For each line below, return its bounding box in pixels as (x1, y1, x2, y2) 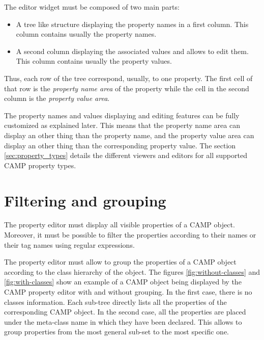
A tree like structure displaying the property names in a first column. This (16, 18, 249, 29)
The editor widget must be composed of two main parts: (4, 2, 180, 12)
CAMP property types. (4, 160, 76, 170)
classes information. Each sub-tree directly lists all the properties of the (4, 296, 227, 307)
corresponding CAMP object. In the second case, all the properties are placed (4, 306, 246, 317)
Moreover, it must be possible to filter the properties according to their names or (4, 229, 256, 240)
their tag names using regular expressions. (4, 239, 135, 250)
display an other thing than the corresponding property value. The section (4, 140, 236, 150)
